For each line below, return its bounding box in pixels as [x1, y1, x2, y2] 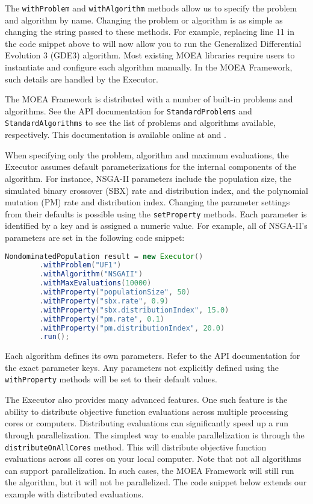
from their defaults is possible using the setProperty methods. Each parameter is [5, 207, 307, 220]
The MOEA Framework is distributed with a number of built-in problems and [5, 93, 293, 105]
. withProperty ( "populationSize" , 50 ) [39, 288, 190, 297]
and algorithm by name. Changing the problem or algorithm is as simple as [5, 13, 283, 26]
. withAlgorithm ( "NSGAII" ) [39, 270, 143, 279]
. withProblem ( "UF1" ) [39, 261, 122, 270]
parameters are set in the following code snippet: [5, 231, 185, 243]
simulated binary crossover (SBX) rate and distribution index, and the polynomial [5, 184, 308, 196]
